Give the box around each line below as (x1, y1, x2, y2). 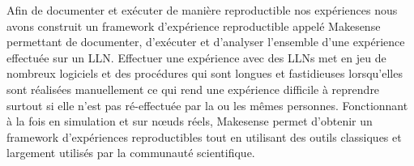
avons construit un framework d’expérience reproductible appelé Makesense (6, 17, 381, 34)
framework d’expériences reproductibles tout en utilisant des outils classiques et (6, 128, 402, 145)
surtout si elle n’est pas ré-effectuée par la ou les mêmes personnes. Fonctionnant (6, 96, 408, 113)
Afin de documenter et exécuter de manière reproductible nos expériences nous (6, 2, 398, 18)
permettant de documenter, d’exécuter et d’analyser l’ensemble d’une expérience (6, 33, 405, 50)
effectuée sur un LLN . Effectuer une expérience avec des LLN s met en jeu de (6, 49, 386, 66)
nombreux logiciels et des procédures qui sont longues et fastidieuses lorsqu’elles (6, 65, 403, 82)
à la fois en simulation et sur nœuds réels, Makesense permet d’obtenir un (6, 113, 373, 130)
